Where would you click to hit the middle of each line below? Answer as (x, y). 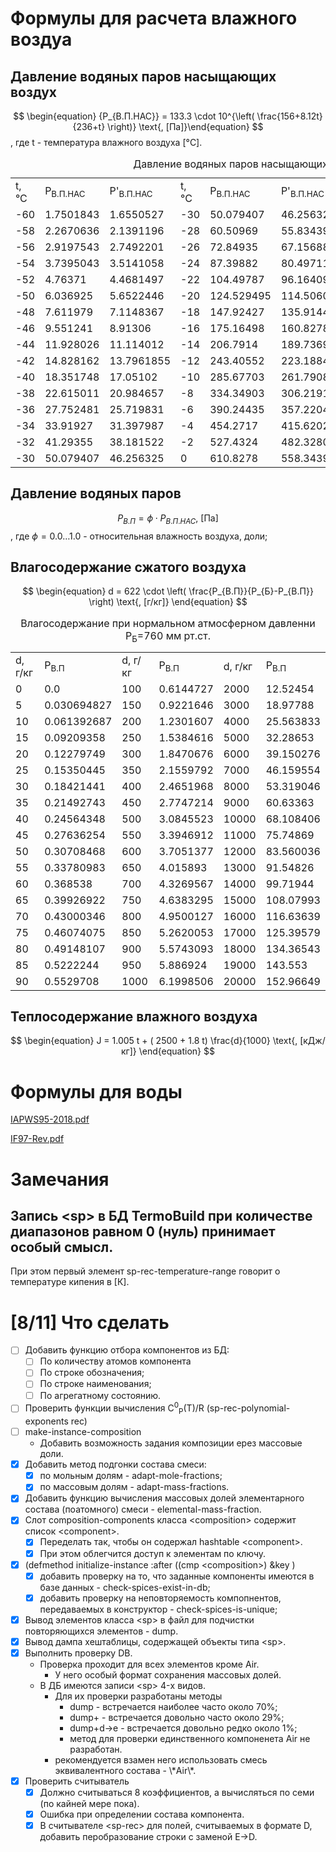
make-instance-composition (83, 1432)
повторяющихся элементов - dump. (101, 1631)
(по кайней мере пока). (89, 1804)
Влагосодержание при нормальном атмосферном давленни (168, 624)
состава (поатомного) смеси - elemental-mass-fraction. (143, 1509)
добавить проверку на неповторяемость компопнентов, (160, 1598)
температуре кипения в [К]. (70, 1282)
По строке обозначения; (92, 1373)
